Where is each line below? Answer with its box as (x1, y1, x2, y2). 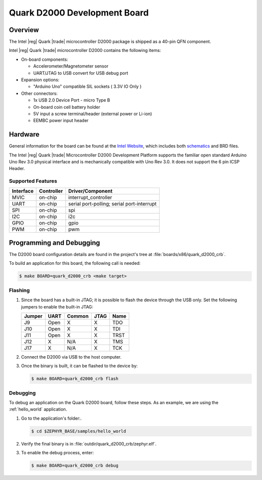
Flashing (9, 287, 30, 293)
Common (67, 312, 89, 319)
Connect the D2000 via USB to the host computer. (21, 354, 122, 360)
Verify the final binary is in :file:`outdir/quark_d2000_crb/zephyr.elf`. (21, 441, 157, 446)
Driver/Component (68, 188, 113, 194)
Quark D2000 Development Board (9, 7, 149, 18)
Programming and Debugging (9, 239, 100, 247)
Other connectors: (21, 90, 58, 96)
